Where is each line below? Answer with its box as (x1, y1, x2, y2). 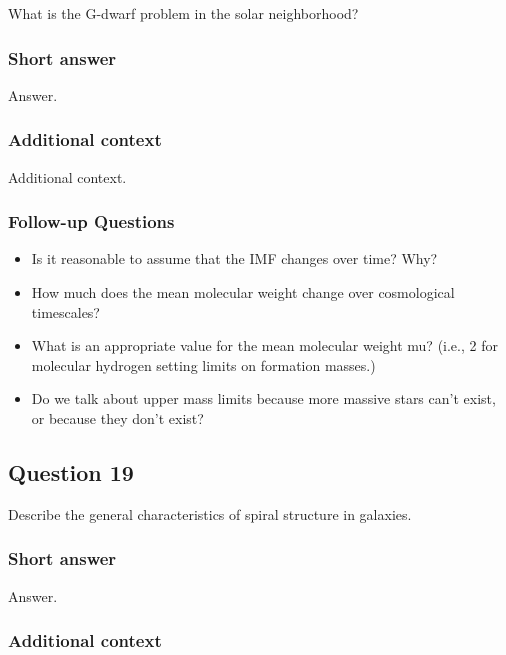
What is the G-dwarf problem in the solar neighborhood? (8, 3, 359, 23)
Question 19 (8, 456, 134, 487)
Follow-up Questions (8, 209, 175, 234)
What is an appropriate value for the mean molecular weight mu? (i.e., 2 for (31, 335, 498, 356)
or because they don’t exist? (31, 408, 204, 428)
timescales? (31, 301, 100, 322)
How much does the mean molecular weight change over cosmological (31, 282, 455, 303)
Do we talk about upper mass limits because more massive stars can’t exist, (31, 388, 496, 409)
